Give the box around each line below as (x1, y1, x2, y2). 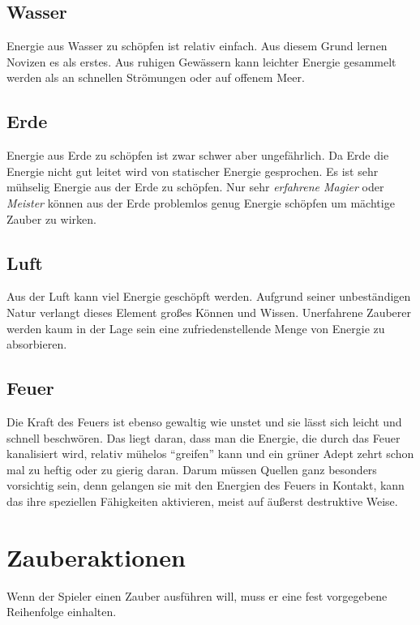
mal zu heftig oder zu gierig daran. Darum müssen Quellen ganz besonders (6, 460, 377, 477)
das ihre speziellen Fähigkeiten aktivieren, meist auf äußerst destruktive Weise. (6, 492, 398, 509)
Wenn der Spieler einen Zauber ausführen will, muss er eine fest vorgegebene (6, 587, 388, 604)
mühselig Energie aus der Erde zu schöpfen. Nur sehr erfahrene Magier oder (6, 178, 384, 195)
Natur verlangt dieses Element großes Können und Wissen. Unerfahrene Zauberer (6, 303, 412, 320)
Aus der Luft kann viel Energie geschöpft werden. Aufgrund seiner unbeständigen (6, 288, 411, 305)
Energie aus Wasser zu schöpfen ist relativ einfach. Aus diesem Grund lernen (6, 37, 388, 54)
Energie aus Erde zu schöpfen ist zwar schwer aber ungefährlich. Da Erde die (6, 147, 389, 164)
